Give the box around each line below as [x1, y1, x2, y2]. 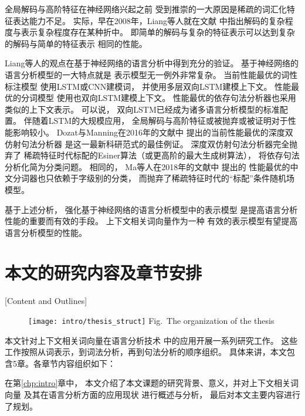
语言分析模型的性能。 [5, 226, 87, 238]
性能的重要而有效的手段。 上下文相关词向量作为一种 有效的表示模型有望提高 [5, 215, 298, 227]
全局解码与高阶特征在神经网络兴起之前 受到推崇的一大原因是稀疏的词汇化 [5, 3, 287, 15]
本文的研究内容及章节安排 [5, 261, 202, 285]
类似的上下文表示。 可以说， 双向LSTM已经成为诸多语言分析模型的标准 [5, 103, 280, 115]
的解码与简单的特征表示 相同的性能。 [5, 37, 147, 49]
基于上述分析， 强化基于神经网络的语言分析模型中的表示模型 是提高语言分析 [5, 203, 298, 215]
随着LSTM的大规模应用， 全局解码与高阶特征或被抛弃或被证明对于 [32, 114, 288, 127]
